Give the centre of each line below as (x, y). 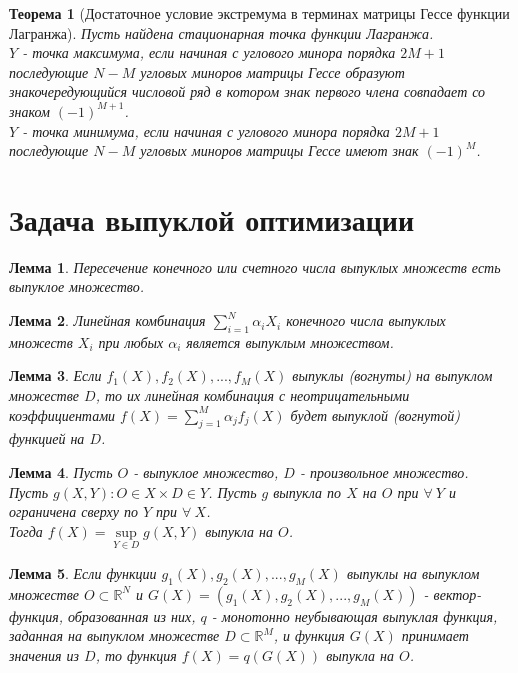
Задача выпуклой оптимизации (212, 218)
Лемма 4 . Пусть (61, 472)
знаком (29, 110)
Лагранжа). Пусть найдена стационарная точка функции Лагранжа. (221, 32)
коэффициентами (62, 414)
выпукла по (307, 491)
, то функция (136, 655)
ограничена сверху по (73, 511)
